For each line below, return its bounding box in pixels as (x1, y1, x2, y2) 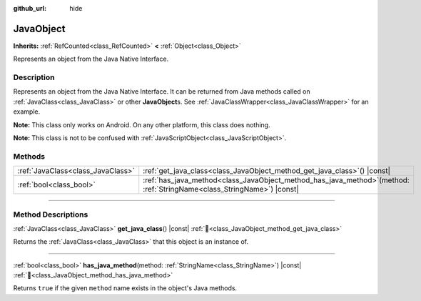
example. (13, 107, 41, 116)
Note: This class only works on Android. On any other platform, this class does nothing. (13, 120, 270, 129)
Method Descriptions (13, 209, 88, 219)
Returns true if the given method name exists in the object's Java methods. (13, 284, 238, 292)
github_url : (13, 4, 46, 12)
